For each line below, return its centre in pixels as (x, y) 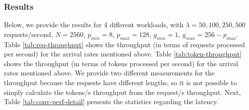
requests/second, (28, 34)
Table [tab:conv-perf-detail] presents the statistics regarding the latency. (111, 101)
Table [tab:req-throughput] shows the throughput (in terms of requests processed (124, 44)
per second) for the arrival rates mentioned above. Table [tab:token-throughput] (123, 54)
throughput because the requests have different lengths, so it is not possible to (121, 82)
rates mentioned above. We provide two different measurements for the (109, 73)
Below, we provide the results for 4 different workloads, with (94, 25)
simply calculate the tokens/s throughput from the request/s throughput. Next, (123, 92)
